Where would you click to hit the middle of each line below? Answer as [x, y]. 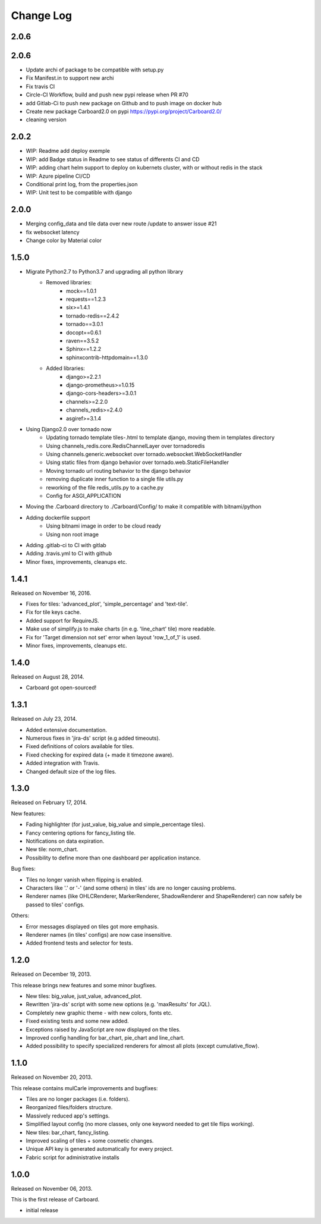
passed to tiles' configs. [55, 905]
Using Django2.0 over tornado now [69, 429]
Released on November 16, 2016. [51, 593]
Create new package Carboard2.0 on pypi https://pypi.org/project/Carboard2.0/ [124, 112]
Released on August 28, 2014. [48, 677]
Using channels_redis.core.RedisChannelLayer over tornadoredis [125, 445]
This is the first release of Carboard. [55, 1200]
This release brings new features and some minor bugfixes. [84, 985]
